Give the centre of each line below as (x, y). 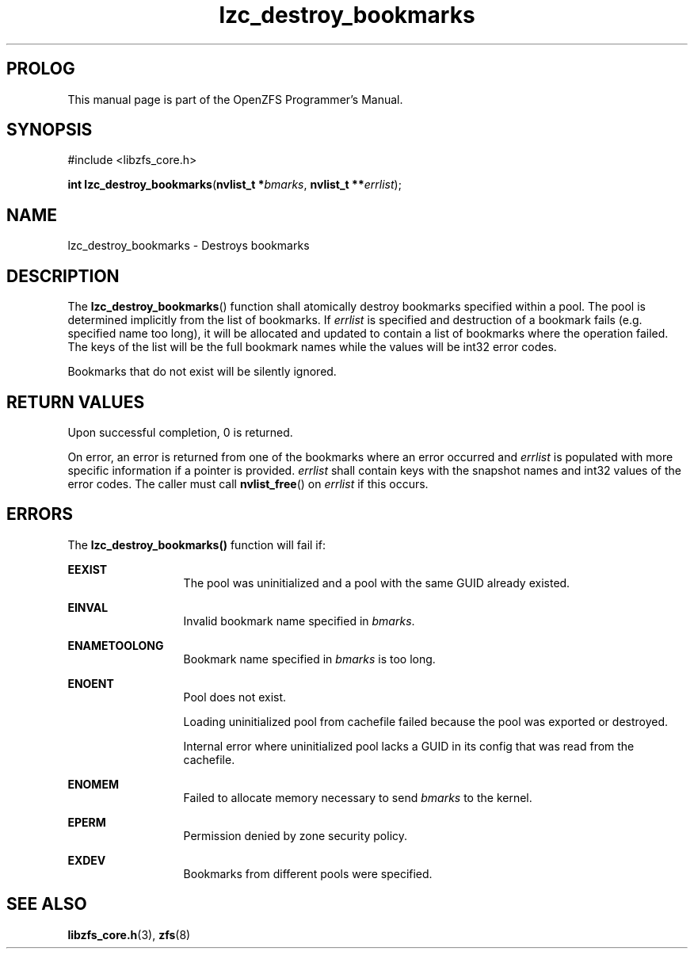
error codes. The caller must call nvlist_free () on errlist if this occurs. (248, 483)
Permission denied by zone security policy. (296, 835)
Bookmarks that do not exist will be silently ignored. (202, 372)
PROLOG (41, 69)
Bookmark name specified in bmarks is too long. (309, 659)
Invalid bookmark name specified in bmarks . (299, 621)
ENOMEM (93, 784)
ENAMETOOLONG (116, 645)
